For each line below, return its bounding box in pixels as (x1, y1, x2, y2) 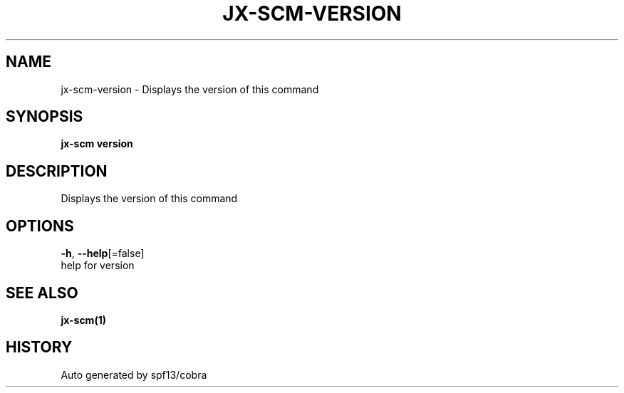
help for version (61, 259, 135, 272)
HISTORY (6, 338, 73, 357)
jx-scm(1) (61, 313, 106, 326)
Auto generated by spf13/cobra (61, 368, 207, 381)
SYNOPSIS (6, 108, 83, 126)
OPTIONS (6, 216, 74, 235)
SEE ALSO (6, 283, 78, 302)
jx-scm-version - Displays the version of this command (61, 83, 319, 95)
